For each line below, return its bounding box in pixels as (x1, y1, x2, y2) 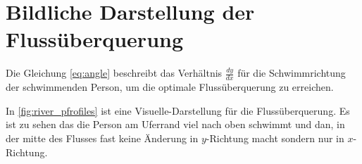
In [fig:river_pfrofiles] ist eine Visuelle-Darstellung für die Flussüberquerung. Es (6, 103, 350, 118)
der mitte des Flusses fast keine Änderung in (6, 130, 199, 145)
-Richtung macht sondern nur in (206, 130, 344, 145)
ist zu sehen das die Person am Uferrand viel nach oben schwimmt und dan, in (6, 117, 345, 132)
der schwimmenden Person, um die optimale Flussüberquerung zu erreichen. (6, 80, 334, 94)
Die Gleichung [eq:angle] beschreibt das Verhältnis (6, 65, 223, 80)
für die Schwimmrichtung (237, 65, 346, 80)
